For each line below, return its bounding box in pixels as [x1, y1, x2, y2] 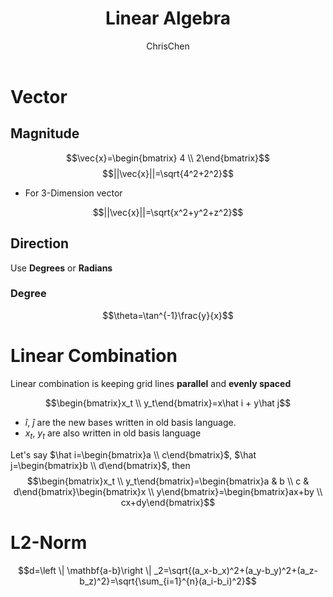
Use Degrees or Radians [10, 262, 113, 274]
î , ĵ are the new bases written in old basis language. [24, 416, 237, 428]
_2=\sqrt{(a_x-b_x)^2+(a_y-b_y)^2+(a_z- [153, 564, 318, 576]
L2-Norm [10, 531, 88, 554]
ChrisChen [146, 40, 190, 52]
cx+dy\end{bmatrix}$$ [120, 496, 216, 508]
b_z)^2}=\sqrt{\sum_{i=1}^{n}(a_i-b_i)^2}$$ [79, 575, 257, 587]
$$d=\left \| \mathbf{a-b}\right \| [18, 564, 152, 576]
